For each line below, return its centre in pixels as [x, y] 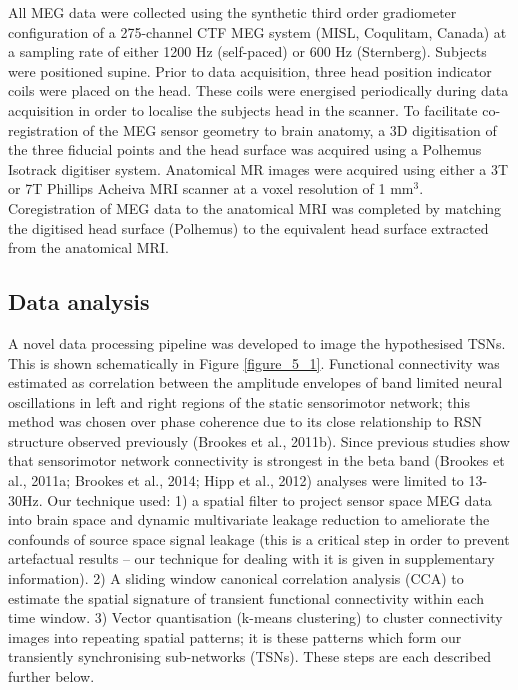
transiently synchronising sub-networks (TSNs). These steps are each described [250, 656]
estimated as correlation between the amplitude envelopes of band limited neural [255, 382]
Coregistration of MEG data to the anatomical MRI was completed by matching [255, 207]
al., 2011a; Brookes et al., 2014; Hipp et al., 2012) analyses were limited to [236, 480]
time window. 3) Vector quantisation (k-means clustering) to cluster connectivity [255, 617]
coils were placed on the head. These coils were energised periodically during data [258, 90]
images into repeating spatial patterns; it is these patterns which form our [235, 636]
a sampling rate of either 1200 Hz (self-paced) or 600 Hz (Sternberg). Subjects [247, 51]
